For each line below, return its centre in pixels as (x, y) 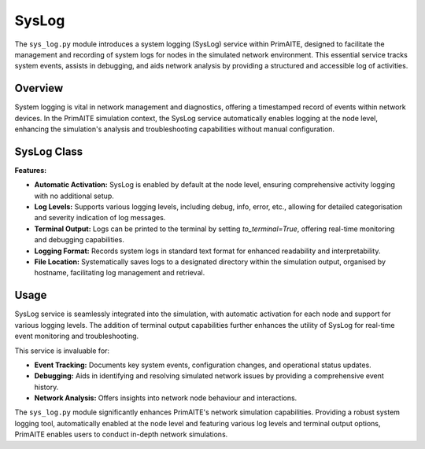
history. (46, 387)
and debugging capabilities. (79, 240)
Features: (31, 170)
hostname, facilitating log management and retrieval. (120, 273)
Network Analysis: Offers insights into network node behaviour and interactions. (166, 398)
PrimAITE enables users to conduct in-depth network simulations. (121, 434)
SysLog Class (49, 151)
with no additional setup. (74, 196)
